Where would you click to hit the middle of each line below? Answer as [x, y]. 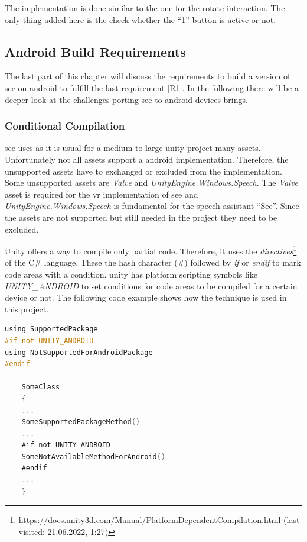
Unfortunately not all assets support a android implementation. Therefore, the [147, 159]
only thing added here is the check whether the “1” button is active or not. [141, 19]
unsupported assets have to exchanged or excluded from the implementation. [143, 171]
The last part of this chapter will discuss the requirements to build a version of [148, 76]
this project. [27, 309]
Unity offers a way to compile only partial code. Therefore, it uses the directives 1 [151, 250]
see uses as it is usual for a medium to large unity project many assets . [133, 148]
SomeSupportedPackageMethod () [81, 422]
